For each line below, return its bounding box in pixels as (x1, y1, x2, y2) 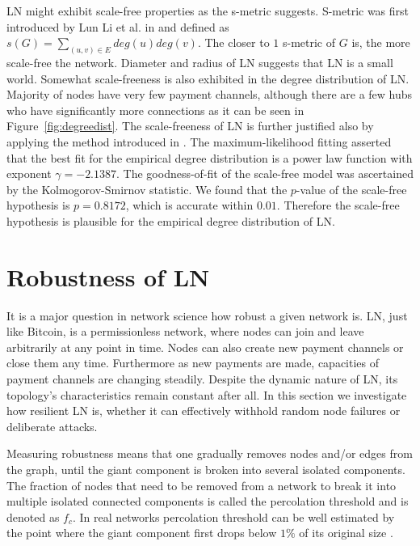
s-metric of (282, 34, 336, 51)
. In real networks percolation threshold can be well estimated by (72, 508, 395, 525)
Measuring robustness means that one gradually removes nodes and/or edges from (6, 445, 413, 462)
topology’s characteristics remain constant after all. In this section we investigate (6, 386, 407, 403)
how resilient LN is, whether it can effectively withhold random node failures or (6, 402, 401, 419)
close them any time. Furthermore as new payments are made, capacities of (6, 354, 380, 371)
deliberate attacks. (6, 417, 98, 434)
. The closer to (197, 34, 270, 51)
